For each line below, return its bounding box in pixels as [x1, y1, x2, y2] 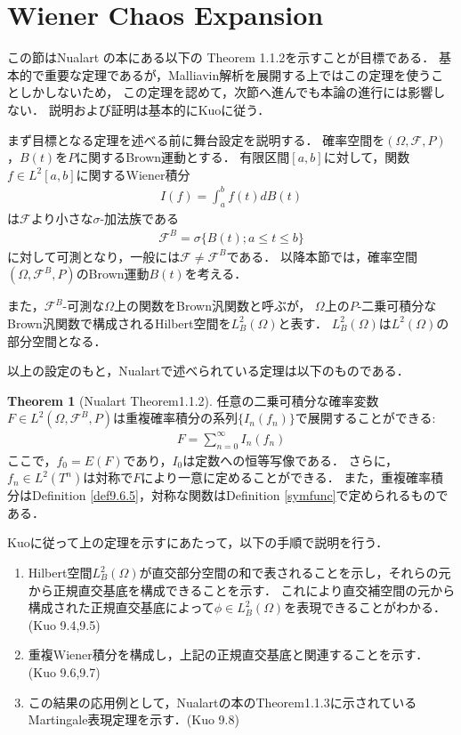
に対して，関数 [323, 148, 410, 166]
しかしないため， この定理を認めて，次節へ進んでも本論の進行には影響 [19, 83, 433, 101]
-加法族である [100, 208, 179, 227]
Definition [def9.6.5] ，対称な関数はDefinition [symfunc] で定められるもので [31, 486, 449, 505]
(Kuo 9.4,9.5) [28, 615, 101, 634]
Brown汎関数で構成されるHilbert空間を [7, 313, 231, 332]
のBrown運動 [76, 264, 150, 283]
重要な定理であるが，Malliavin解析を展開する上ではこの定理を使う [44, 65, 432, 84]
